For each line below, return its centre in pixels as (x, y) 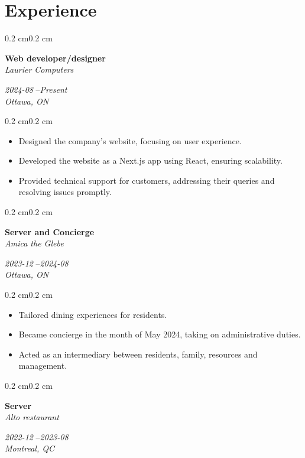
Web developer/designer (55, 58)
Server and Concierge (50, 231)
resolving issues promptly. (65, 192)
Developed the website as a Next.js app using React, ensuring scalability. (150, 160)
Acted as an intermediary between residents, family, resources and (138, 354)
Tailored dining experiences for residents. (93, 314)
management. (43, 366)
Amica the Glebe (34, 243)
